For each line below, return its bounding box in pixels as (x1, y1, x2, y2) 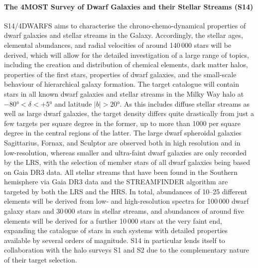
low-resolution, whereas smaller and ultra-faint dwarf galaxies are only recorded (4, 147, 247, 157)
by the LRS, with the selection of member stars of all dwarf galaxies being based (4, 157, 250, 167)
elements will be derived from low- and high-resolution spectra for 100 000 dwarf (4, 196, 249, 206)
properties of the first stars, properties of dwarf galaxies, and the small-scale (4, 69, 237, 79)
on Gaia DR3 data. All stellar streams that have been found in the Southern (4, 166, 238, 177)
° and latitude (49, 98, 92, 109)
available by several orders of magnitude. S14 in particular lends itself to (4, 235, 225, 245)
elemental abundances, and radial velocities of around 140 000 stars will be (4, 39, 232, 50)
